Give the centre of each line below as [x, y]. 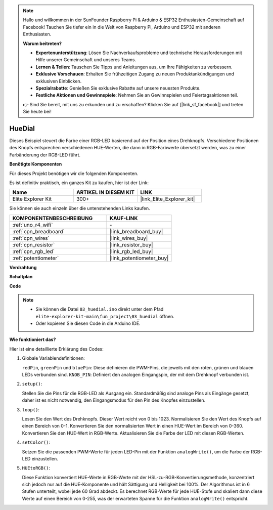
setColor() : [36, 442]
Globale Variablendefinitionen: [54, 358]
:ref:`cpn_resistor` [34, 244]
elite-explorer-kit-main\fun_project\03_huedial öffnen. [105, 316]
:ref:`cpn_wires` [31, 238]
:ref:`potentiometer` [36, 258]
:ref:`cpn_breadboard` [39, 231]
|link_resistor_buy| [131, 244]
